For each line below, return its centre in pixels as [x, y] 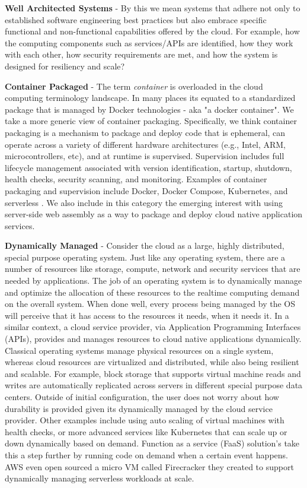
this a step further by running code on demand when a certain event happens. [146, 454]
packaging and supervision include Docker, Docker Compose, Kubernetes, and [146, 190]
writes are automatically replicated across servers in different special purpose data [154, 385]
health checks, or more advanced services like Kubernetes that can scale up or [146, 431]
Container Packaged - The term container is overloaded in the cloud [134, 86]
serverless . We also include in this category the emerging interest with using [144, 202]
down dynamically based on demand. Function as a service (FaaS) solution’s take [152, 443]
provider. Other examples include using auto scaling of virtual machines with [145, 420]
